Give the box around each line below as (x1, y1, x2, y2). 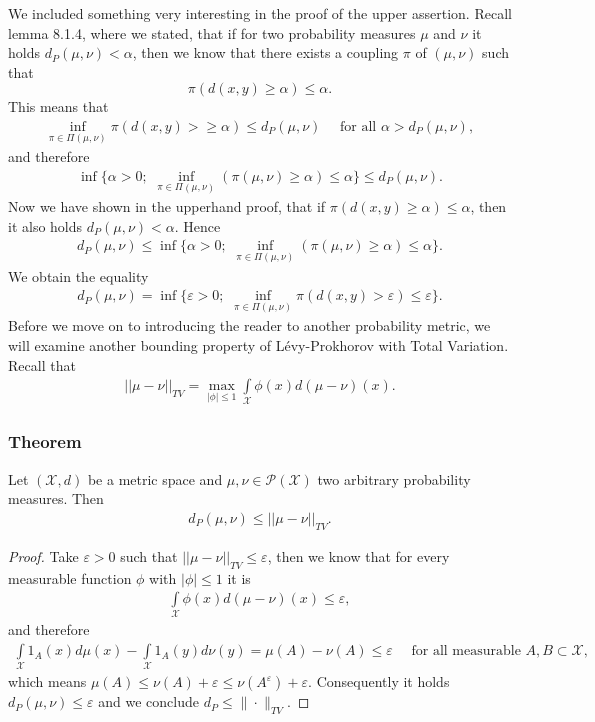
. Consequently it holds (308, 671, 450, 692)
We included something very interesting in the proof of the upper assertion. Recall (8, 3, 512, 23)
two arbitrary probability (317, 468, 471, 489)
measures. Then (8, 488, 104, 509)
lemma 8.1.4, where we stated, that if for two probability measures (8, 22, 416, 43)
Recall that (8, 354, 76, 375)
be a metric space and (87, 468, 223, 489)
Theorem (8, 429, 82, 454)
